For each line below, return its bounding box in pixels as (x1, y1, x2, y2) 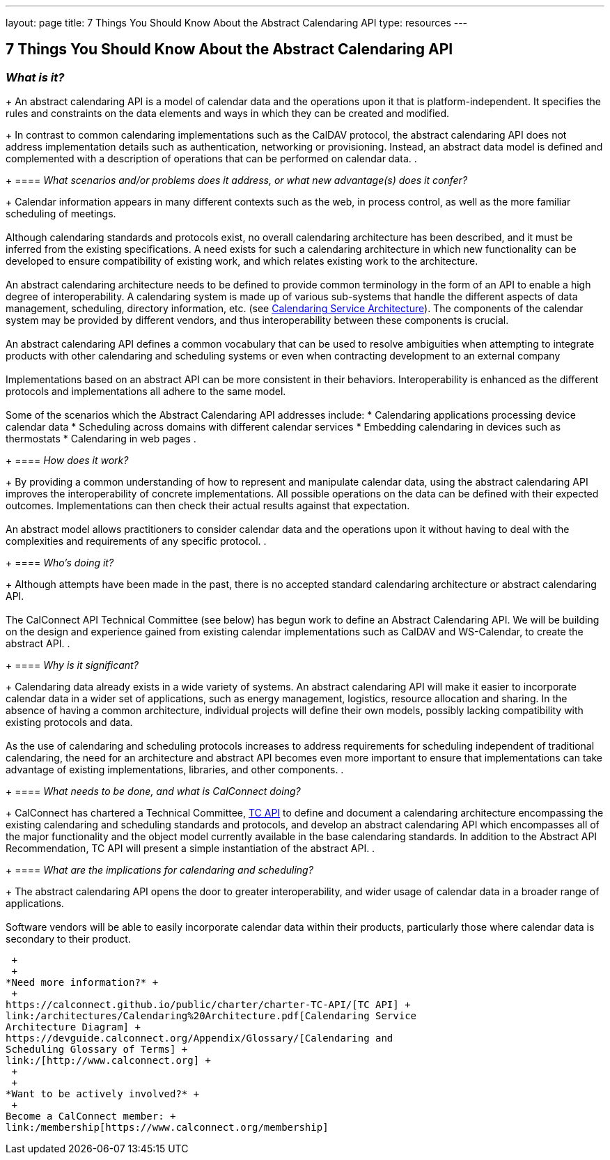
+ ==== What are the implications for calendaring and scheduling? (6, 864, 313, 876)
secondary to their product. (6, 933, 131, 945)
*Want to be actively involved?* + (6, 1088, 200, 1100)
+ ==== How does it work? (6, 454, 129, 467)
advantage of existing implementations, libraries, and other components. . (6, 764, 344, 776)
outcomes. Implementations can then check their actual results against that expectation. (6, 500, 410, 512)
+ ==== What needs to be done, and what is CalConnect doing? (6, 785, 301, 798)
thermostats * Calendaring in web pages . (6, 433, 196, 445)
